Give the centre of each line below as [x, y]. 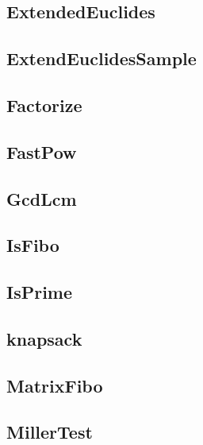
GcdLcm [42, 198]
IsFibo [33, 245]
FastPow [42, 151]
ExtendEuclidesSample [101, 58]
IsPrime [40, 292]
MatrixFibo [55, 385]
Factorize [44, 104]
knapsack [44, 338]
